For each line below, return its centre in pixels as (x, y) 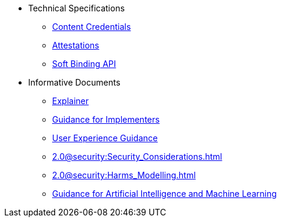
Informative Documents (74, 82)
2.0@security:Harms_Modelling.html (124, 175)
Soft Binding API (84, 64)
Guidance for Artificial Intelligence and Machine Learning (164, 194)
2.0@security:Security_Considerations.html (137, 156)
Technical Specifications (77, 8)
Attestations (76, 45)
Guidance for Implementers (106, 119)
